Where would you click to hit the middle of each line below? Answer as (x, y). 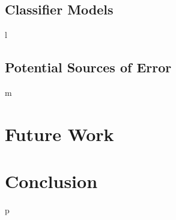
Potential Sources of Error (88, 67)
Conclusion (51, 181)
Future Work (59, 134)
